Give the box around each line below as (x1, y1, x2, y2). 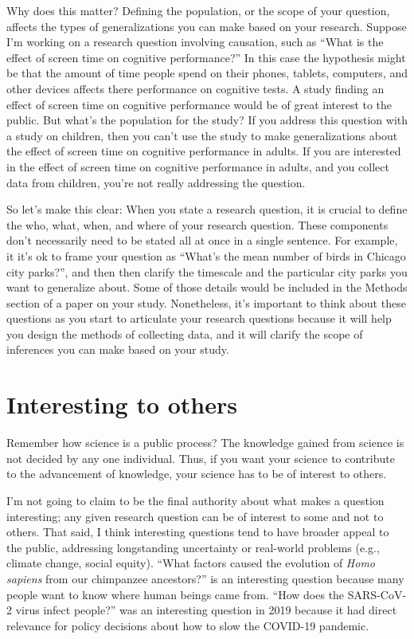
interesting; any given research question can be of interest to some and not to (6, 508, 384, 524)
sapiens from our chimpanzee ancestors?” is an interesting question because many (6, 570, 404, 586)
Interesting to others (6, 388, 237, 421)
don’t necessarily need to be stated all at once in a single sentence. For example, (6, 232, 398, 249)
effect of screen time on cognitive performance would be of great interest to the (6, 96, 393, 112)
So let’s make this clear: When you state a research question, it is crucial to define (6, 201, 408, 218)
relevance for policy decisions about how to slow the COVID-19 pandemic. (6, 617, 369, 633)
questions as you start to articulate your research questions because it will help (6, 310, 392, 327)
